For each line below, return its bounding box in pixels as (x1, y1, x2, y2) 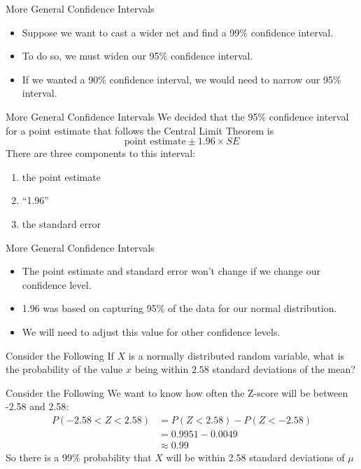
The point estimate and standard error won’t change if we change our (22, 264, 320, 278)
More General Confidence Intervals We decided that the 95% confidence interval (6, 109, 349, 123)
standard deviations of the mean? (212, 362, 355, 376)
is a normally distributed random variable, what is (128, 348, 345, 362)
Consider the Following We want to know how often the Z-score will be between (6, 385, 348, 400)
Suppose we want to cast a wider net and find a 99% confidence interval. (22, 25, 334, 39)
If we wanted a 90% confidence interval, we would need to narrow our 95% (22, 72, 341, 86)
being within (134, 362, 189, 376)
